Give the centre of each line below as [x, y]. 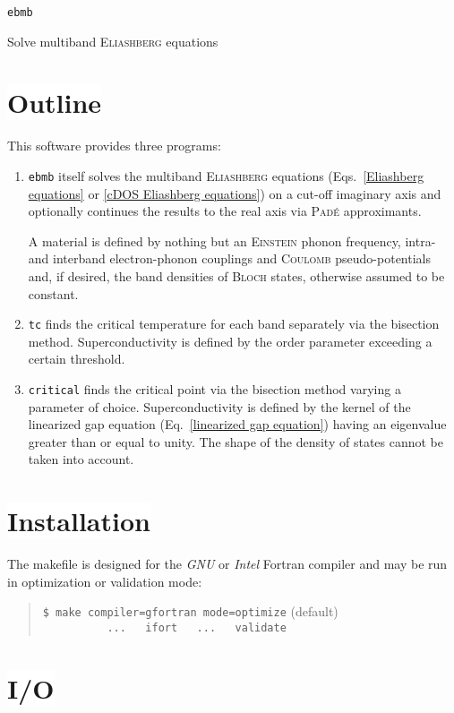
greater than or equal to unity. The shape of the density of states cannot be [236, 441]
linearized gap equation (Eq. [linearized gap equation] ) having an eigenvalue [237, 424]
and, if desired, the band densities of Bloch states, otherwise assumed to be [236, 276]
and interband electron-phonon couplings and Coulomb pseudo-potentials [230, 258]
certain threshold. [77, 359]
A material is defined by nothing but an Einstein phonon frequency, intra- [232, 241]
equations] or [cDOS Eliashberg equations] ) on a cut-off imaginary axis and [235, 193]
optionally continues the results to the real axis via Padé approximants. [225, 211]
